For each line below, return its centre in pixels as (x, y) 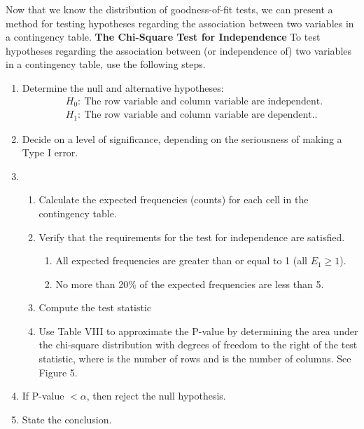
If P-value (43, 396)
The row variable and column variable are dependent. (199, 115)
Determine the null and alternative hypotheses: (123, 87)
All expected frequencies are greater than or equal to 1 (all (181, 260)
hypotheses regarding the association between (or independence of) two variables (179, 50)
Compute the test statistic (95, 307)
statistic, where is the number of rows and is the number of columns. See (195, 359)
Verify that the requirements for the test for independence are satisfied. (192, 237)
